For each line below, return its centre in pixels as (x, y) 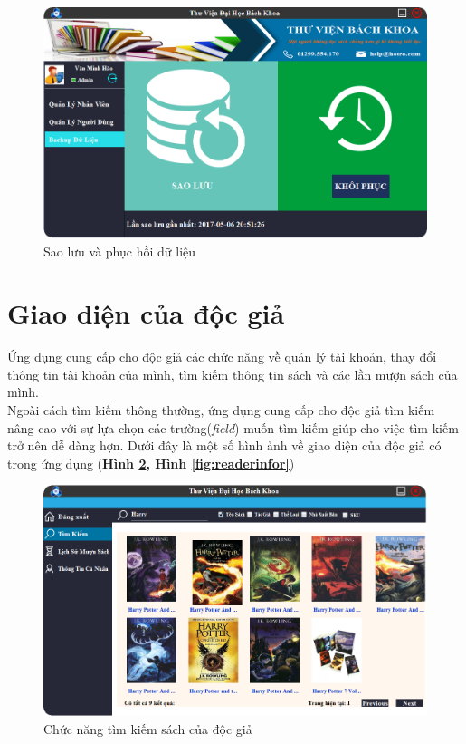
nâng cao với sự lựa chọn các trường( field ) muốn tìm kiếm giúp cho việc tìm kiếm (233, 427)
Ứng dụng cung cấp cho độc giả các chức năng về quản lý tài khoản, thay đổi (222, 357)
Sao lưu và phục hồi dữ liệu (120, 251)
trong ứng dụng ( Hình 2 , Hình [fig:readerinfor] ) (151, 463)
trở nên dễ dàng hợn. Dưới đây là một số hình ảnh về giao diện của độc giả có (224, 445)
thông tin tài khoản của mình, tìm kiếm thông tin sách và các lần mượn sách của (233, 374)
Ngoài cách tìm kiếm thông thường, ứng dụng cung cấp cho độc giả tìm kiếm (221, 410)
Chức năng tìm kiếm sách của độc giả (148, 728)
